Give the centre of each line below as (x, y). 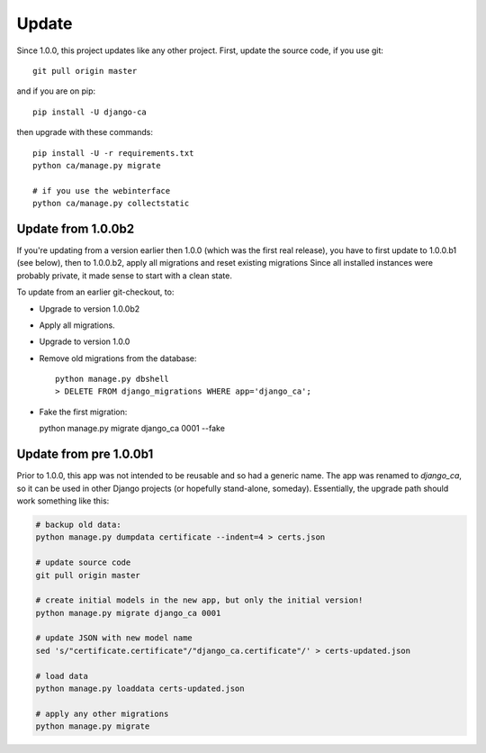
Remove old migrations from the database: (118, 358)
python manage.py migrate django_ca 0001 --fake (132, 429)
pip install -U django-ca (90, 112)
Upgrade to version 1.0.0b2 (90, 308)
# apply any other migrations (102, 713)
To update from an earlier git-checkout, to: (95, 292)
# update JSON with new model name (114, 638)
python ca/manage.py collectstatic (111, 204)
